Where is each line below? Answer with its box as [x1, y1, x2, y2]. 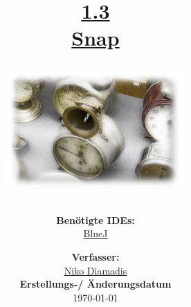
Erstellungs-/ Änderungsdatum [19, 277, 172, 291]
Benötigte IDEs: [56, 212, 135, 227]
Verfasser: [71, 250, 120, 264]
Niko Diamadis [64, 263, 127, 277]
